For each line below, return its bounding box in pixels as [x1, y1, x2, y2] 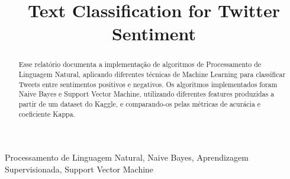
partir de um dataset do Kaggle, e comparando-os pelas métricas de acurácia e [18, 98, 261, 108]
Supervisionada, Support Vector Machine [5, 162, 154, 175]
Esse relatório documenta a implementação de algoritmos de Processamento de [18, 59, 262, 69]
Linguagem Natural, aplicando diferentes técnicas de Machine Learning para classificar [18, 69, 286, 79]
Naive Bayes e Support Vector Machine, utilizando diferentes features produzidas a [18, 89, 275, 99]
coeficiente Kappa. [18, 108, 75, 119]
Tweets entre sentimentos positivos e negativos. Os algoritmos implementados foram [18, 79, 278, 89]
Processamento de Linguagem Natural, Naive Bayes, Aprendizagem [5, 151, 249, 164]
